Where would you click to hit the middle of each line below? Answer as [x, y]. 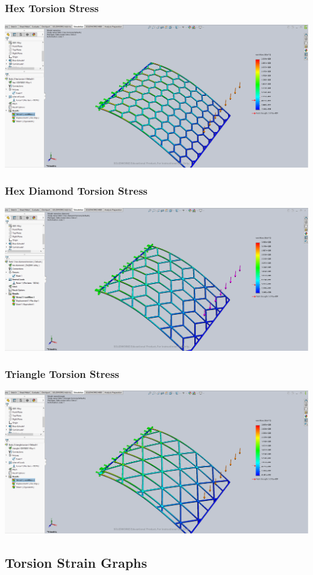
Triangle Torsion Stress [62, 374]
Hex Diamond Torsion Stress [76, 191]
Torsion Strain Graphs [76, 563]
